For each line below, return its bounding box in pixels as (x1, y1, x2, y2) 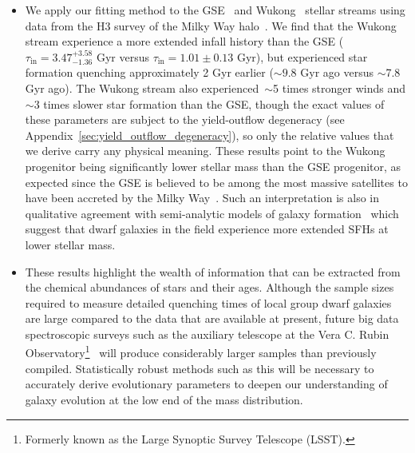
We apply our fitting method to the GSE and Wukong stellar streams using (25, 2, 405, 18)
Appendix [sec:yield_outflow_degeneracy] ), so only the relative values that (25, 126, 394, 143)
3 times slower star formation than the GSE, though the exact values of (34, 95, 385, 112)
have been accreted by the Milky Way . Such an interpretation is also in (25, 189, 380, 206)
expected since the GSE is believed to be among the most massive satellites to (25, 173, 408, 190)
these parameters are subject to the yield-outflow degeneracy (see (25, 111, 345, 128)
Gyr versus (96, 48, 149, 65)
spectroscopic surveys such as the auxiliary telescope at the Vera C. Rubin (25, 325, 389, 342)
